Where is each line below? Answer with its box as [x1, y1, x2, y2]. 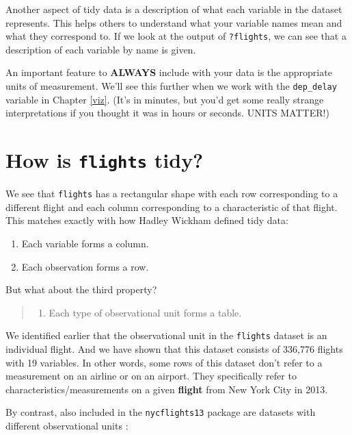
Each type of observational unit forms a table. [49, 305, 242, 319]
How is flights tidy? [5, 146, 204, 174]
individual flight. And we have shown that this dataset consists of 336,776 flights [5, 342, 343, 356]
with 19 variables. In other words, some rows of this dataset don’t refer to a [5, 355, 323, 369]
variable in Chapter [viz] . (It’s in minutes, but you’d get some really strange [5, 92, 324, 106]
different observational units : [5, 419, 128, 433]
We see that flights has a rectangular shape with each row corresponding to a [5, 186, 338, 201]
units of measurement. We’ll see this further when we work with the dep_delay [5, 79, 337, 93]
